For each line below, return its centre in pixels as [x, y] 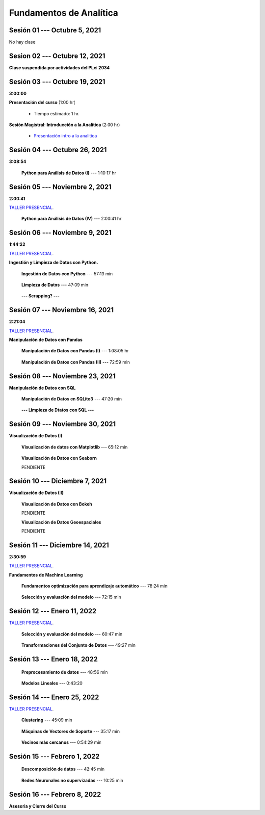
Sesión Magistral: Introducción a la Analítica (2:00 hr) [65, 125]
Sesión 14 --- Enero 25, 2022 [54, 697]
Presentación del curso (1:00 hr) [42, 103]
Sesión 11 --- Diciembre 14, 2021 [59, 545]
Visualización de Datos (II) [36, 493]
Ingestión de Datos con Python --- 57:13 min [67, 274]
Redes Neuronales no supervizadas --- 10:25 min [72, 780]
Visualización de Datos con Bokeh [57, 504]
